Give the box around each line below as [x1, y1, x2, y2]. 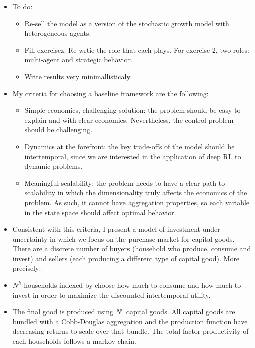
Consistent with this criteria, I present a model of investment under [12, 224, 220, 234]
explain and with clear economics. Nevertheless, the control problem [24, 114, 234, 125]
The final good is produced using [12, 306, 114, 317]
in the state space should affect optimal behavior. [24, 207, 176, 217]
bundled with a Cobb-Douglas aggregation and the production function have [12, 316, 248, 326]
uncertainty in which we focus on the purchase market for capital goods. [12, 233, 235, 244]
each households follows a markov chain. [12, 336, 136, 346]
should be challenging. [24, 124, 93, 135]
